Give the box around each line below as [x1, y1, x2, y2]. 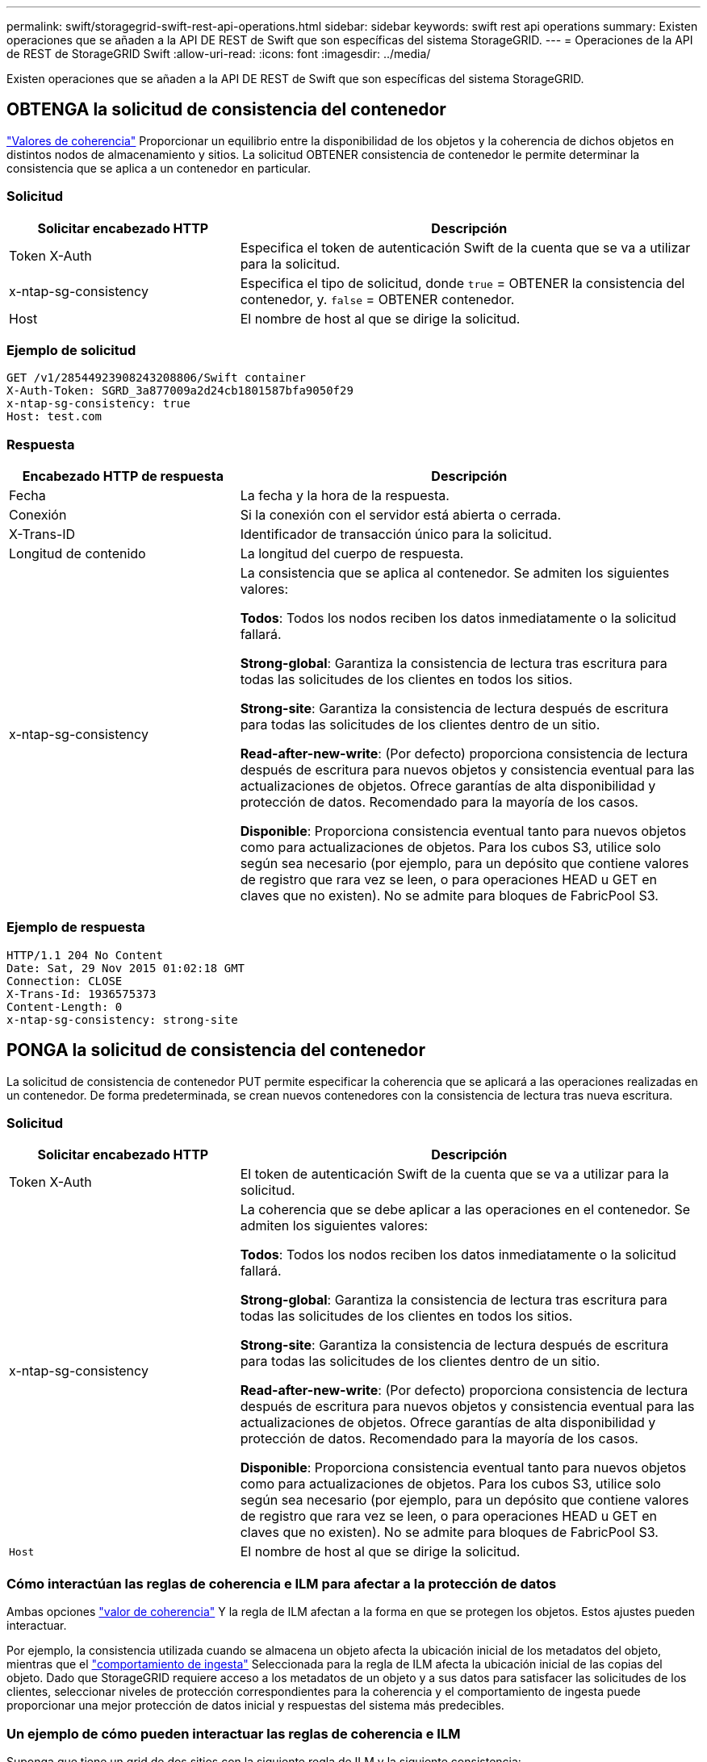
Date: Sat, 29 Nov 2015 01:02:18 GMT [6, 961, 245, 975]
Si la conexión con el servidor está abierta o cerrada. [240, 507, 562, 524]
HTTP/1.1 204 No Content [6, 948, 163, 962]
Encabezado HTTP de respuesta [22, 468, 224, 485]
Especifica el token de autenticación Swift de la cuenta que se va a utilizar [240, 239, 691, 256]
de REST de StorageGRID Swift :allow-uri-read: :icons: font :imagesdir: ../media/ [6, 47, 431, 61]
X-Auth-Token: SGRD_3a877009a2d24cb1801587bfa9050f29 [6, 384, 353, 398]
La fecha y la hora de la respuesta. [240, 487, 450, 504]
